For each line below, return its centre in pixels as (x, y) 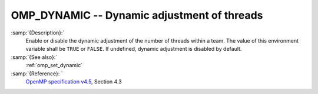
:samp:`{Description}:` (38, 33)
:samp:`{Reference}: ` (37, 74)
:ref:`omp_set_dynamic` (54, 65)
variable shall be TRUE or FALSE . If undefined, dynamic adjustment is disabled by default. (134, 49)
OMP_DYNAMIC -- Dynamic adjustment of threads (137, 15)
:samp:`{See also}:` (34, 57)
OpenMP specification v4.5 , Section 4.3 (74, 81)
